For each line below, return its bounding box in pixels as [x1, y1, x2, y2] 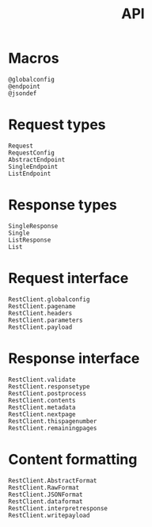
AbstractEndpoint [8, 155, 66, 163]
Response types [8, 196, 117, 214]
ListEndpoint [8, 170, 51, 178]
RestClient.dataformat [8, 497, 83, 506]
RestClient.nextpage [8, 410, 77, 418]
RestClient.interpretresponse [8, 504, 108, 512]
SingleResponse [8, 222, 59, 230]
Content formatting [8, 450, 138, 468]
